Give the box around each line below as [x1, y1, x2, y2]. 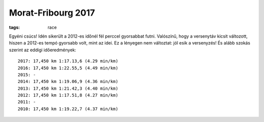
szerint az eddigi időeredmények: [9, 47, 77, 53]
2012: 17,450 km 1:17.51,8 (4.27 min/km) [18, 93, 118, 98]
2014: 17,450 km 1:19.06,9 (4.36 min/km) [18, 79, 118, 84]
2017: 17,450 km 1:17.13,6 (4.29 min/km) [18, 59, 118, 64]
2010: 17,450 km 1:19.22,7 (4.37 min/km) [18, 106, 118, 112]
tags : [9, 24, 20, 30]
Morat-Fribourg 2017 [9, 7, 95, 18]
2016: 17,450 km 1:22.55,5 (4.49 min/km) [18, 65, 118, 71]
